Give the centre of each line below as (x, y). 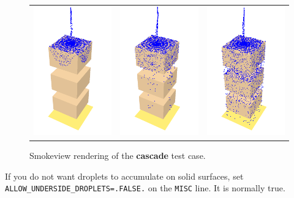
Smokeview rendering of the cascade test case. (118, 156)
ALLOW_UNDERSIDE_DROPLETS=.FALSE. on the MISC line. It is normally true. (145, 188)
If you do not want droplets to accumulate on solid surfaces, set (124, 176)
